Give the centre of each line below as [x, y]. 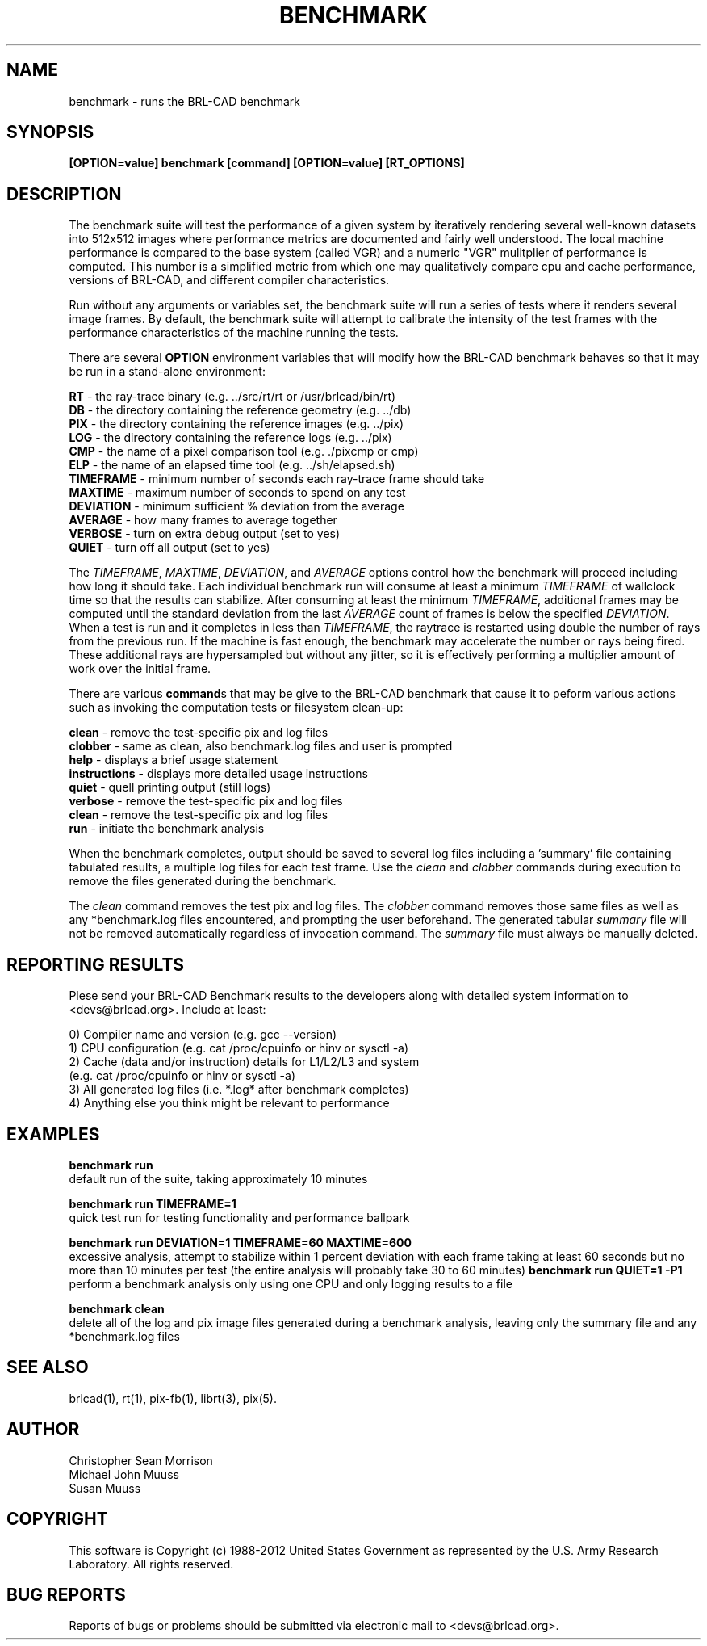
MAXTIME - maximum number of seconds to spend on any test [237, 493]
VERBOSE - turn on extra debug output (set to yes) [205, 534]
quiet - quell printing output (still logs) [170, 787]
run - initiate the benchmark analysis [167, 829]
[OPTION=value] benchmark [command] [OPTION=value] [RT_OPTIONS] [267, 163]
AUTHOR [43, 1430]
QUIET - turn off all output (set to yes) [169, 548]
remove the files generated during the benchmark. [203, 881]
